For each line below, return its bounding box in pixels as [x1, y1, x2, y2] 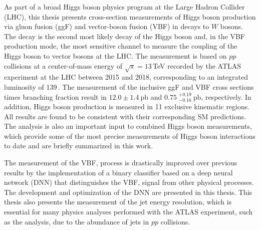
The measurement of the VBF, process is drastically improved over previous [4, 157, 237, 168]
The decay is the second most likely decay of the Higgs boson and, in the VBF [4, 31, 245, 41]
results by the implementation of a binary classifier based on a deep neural [4, 167, 233, 177]
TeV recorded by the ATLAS [153, 60, 241, 71]
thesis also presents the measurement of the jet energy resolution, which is [4, 196, 232, 207]
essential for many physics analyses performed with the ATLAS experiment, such [4, 206, 253, 217]
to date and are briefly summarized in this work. [4, 140, 153, 151]
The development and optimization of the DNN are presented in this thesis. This [4, 186, 252, 197]
